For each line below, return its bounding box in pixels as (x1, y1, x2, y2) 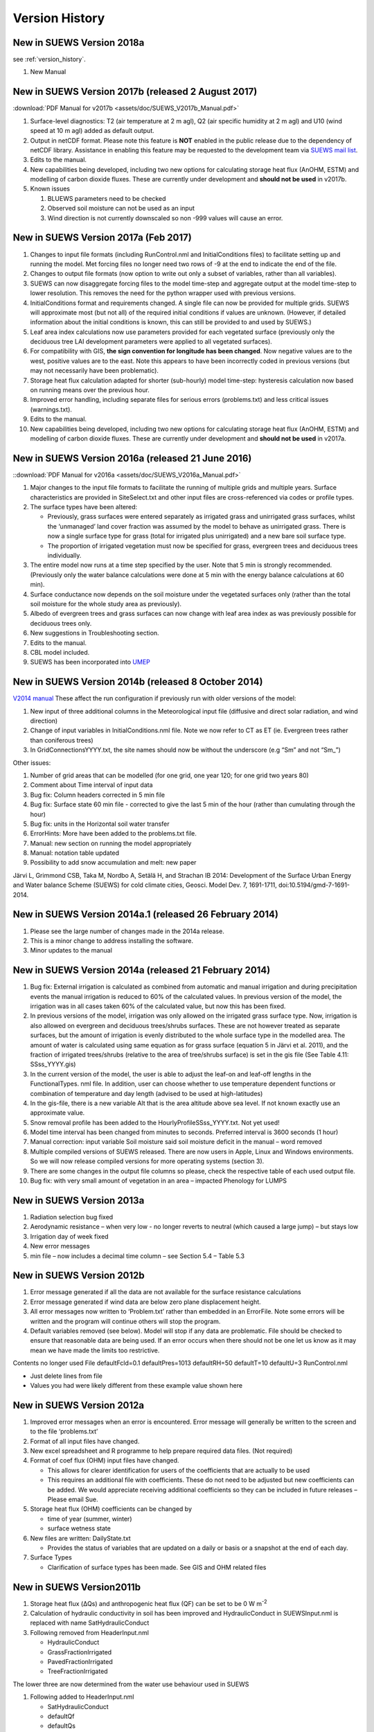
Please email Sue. (47, 1495, 98, 1503)
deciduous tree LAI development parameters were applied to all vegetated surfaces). (30, 337, 273, 346)
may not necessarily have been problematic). (30, 366, 159, 375)
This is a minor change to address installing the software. (30, 936, 194, 945)
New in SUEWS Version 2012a (12, 1399, 145, 1411)
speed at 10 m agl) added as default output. (30, 127, 155, 135)
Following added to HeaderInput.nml (30, 1693, 134, 1701)
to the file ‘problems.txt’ (30, 1427, 98, 1435)
